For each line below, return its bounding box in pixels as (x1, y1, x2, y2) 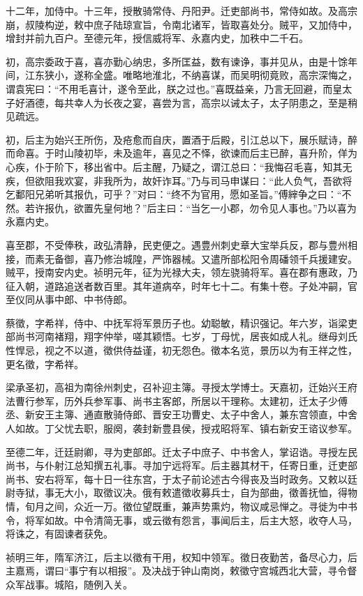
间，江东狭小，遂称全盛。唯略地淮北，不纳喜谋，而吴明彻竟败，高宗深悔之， (6, 68, 357, 82)
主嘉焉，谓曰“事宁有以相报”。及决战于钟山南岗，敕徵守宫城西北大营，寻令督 (6, 563, 357, 578)
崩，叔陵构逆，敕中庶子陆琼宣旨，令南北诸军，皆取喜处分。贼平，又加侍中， (6, 17, 357, 31)
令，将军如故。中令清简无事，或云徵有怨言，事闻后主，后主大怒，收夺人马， (6, 512, 357, 527)
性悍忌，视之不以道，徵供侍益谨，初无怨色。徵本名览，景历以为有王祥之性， (6, 343, 357, 358)
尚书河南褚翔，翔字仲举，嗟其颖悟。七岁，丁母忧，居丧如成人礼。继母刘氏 (15, 329, 357, 344)
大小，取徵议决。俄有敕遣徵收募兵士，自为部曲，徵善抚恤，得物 (64, 485, 357, 500)
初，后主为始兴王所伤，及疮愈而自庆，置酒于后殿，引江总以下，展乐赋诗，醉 (6, 132, 357, 146)
